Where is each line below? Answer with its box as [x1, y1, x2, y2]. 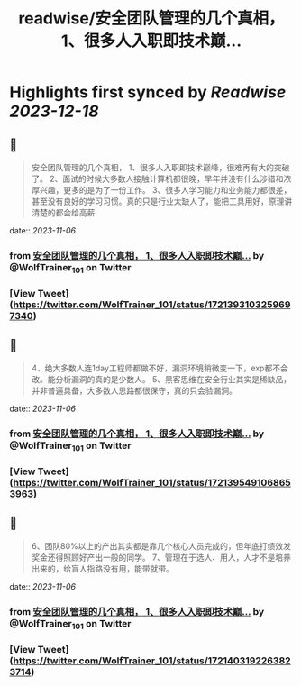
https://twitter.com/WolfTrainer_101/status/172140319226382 [13, 654, 291, 667]
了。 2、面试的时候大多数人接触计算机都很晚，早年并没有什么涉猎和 [31, 173, 284, 184]
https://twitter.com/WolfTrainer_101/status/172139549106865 [13, 477, 291, 489]
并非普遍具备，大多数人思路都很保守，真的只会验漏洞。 [31, 385, 237, 396]
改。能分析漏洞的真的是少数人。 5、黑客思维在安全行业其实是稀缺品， [31, 373, 292, 384]
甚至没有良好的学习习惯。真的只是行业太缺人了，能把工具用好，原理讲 [31, 196, 293, 206]
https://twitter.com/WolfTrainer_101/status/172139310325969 [13, 298, 291, 311]
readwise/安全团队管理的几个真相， [17, 8, 286, 29]
